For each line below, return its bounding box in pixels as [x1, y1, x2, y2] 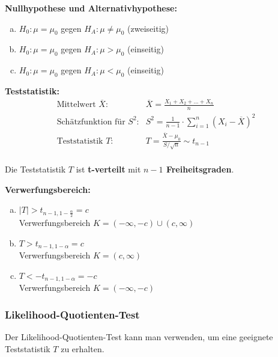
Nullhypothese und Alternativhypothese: [5, 2, 177, 14]
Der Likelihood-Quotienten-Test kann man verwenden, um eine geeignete [5, 330, 273, 343]
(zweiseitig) [127, 22, 169, 34]
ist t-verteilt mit [76, 163, 141, 175]
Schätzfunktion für [56, 117, 125, 126]
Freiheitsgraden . [166, 163, 234, 175]
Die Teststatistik [5, 163, 66, 175]
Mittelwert [56, 100, 96, 109]
